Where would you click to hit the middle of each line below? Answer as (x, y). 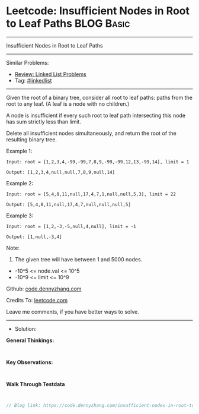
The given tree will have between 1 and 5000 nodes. (78, 259)
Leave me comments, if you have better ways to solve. (73, 312)
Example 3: (20, 216)
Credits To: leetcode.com (37, 300)
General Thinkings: (30, 340)
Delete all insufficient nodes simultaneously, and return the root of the (91, 133)
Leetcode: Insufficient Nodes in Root (98, 11)
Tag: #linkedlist (33, 80)
